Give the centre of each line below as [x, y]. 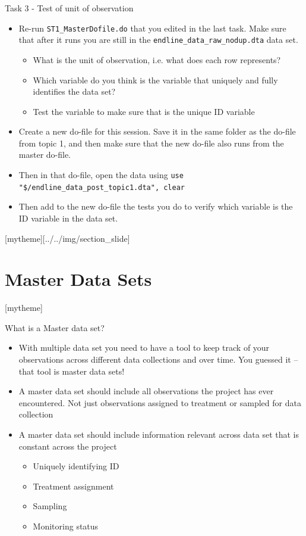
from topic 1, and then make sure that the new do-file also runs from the [151, 143]
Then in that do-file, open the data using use [101, 175]
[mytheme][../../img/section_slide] [67, 238]
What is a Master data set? [55, 327]
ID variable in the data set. [68, 218]
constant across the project [68, 446]
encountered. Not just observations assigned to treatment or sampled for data [160, 402]
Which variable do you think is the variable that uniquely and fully [155, 80]
